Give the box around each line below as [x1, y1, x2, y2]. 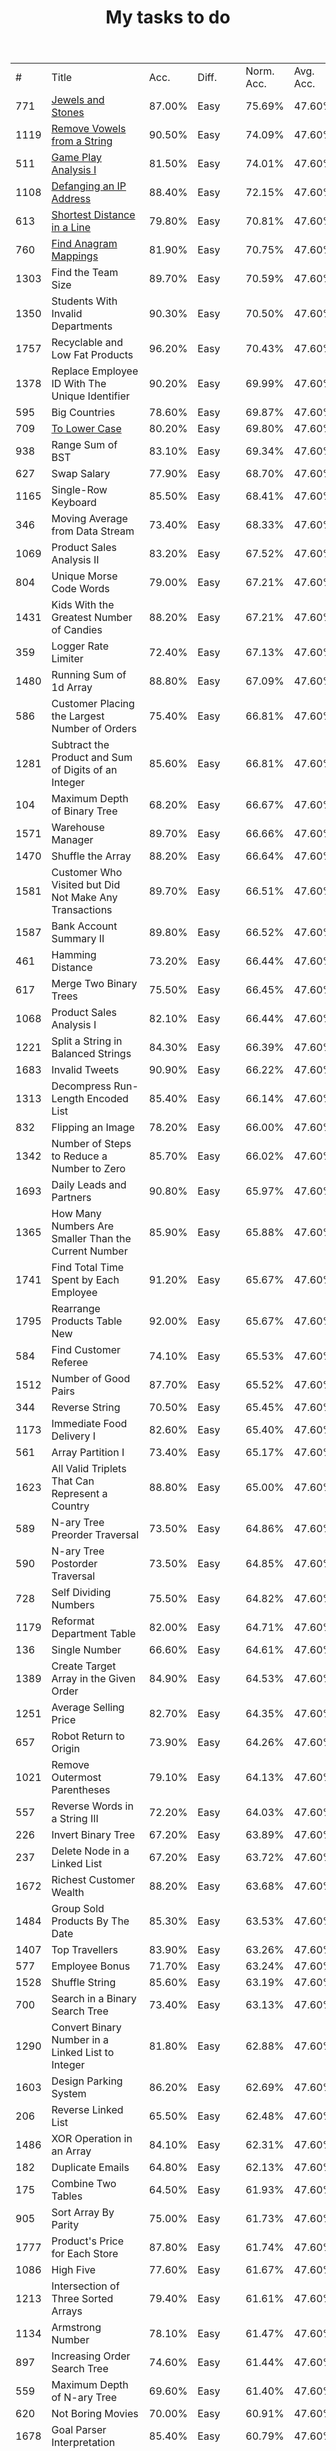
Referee [51, 1356, 89, 1370]
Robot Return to [51, 1729, 125, 1743]
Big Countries [51, 406, 116, 420]
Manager [51, 833, 94, 847]
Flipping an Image [51, 1121, 135, 1135]
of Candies [51, 623, 103, 637]
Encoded [86, 1092, 129, 1106]
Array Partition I [51, 1446, 125, 1460]
